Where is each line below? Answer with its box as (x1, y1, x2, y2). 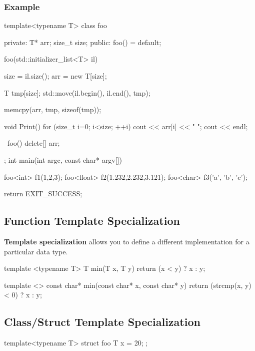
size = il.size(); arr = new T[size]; (4, 71, 107, 81)
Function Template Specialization (4, 213, 180, 228)
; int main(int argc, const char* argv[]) (4, 154, 122, 165)
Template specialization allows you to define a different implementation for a (4, 236, 249, 246)
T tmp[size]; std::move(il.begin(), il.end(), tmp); (4, 87, 150, 98)
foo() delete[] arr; (7, 138, 60, 148)
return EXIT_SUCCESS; (4, 188, 82, 199)
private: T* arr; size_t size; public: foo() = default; (4, 37, 161, 47)
